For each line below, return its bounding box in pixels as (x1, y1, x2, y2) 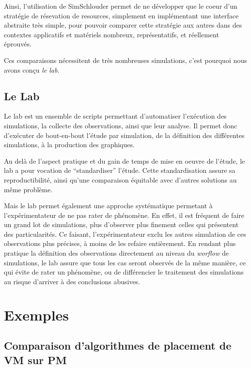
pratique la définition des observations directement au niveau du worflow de (4, 248, 229, 258)
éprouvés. (4, 39, 31, 49)
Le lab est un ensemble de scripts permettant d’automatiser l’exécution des (4, 111, 227, 121)
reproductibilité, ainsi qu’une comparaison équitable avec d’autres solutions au (4, 174, 237, 184)
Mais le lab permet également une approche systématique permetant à (4, 200, 213, 211)
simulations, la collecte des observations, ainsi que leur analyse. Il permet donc (4, 120, 237, 130)
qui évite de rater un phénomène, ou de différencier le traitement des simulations (4, 267, 244, 277)
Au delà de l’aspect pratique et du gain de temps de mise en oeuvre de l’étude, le (4, 155, 245, 166)
